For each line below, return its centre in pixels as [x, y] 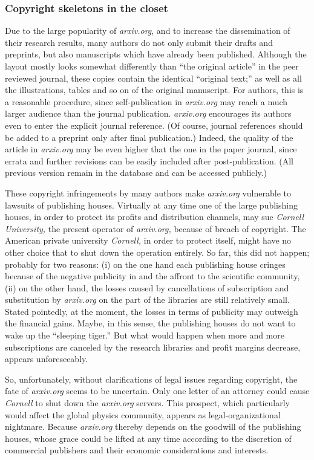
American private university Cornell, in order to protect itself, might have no [148, 240]
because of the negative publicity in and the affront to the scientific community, [152, 276]
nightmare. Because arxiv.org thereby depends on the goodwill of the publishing [153, 426]
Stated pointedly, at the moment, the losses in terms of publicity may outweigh [152, 311]
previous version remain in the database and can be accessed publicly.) [136, 173]
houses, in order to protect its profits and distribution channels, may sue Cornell [155, 217]
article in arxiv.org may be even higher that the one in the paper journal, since [151, 149]
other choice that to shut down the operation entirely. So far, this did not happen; [157, 252]
